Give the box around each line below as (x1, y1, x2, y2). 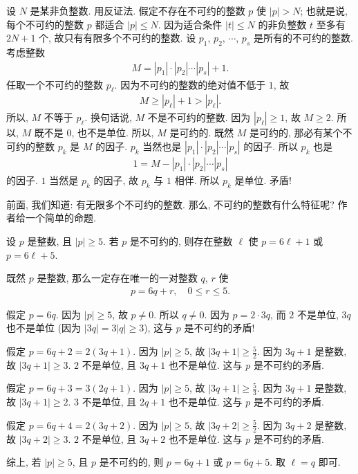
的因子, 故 (93, 173, 139, 188)
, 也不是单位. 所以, (71, 125, 154, 140)
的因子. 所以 (243, 139, 298, 154)
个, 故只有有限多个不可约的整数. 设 (39, 30, 196, 45)
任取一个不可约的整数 (6, 77, 103, 91)
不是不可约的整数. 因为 (147, 110, 251, 125)
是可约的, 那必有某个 (249, 125, 343, 140)
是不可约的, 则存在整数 (130, 234, 233, 248)
